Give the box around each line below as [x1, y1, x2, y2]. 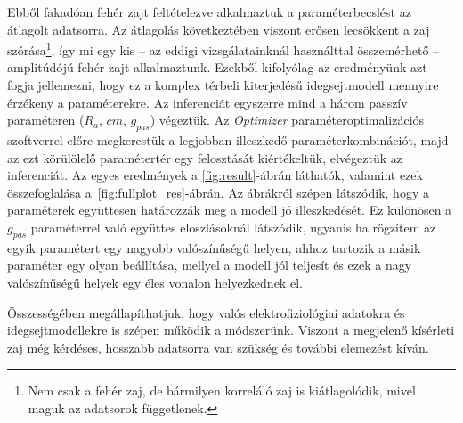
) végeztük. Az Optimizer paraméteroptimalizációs [150, 110, 425, 129]
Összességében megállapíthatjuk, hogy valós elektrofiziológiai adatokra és [7, 303, 405, 321]
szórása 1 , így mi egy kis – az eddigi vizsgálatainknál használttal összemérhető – [7, 38, 440, 59]
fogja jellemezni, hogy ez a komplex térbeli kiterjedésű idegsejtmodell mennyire [7, 76, 439, 94]
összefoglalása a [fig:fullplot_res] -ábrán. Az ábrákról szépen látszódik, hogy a [7, 183, 429, 201]
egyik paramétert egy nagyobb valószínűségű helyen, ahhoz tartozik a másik [7, 238, 421, 256]
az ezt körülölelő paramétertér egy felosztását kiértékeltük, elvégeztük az [7, 148, 403, 167]
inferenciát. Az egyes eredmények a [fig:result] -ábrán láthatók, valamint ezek [7, 166, 423, 184]
